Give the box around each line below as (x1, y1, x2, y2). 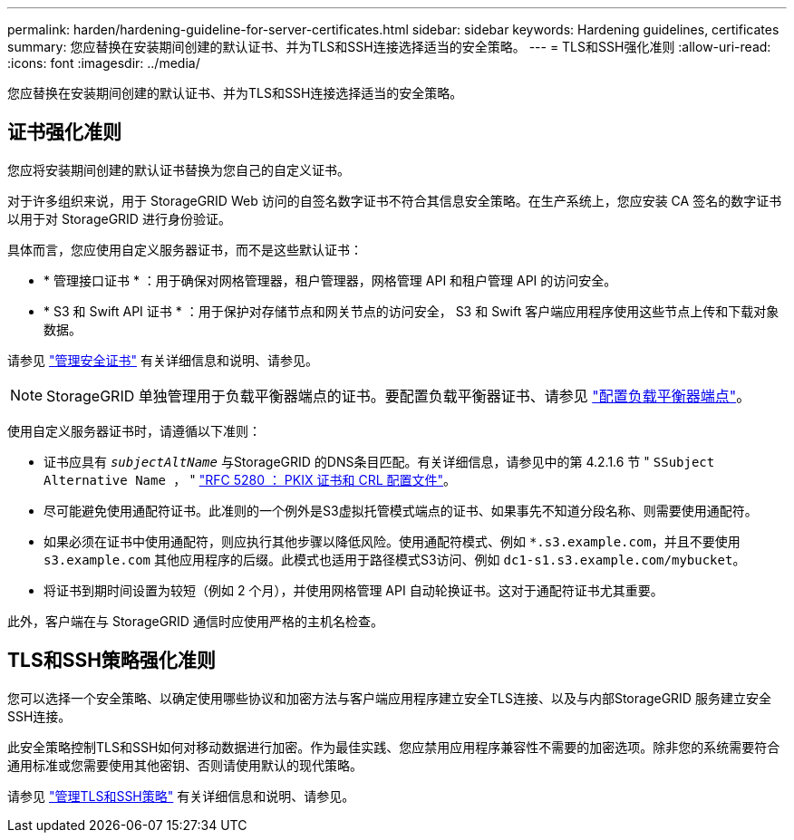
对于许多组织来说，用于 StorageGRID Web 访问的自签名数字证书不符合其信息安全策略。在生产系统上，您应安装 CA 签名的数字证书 (7, 192, 782, 208)
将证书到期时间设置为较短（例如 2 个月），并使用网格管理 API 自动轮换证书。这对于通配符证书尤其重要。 (44, 582, 663, 598)
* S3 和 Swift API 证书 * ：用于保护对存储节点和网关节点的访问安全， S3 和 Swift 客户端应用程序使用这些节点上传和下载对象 (44, 303, 779, 319)
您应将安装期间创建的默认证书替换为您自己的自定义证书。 (7, 161, 350, 178)
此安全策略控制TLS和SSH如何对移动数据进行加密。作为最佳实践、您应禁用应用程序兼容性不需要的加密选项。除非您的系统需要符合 (7, 739, 780, 755)
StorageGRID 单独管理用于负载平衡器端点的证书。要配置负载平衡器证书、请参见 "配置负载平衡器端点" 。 (46, 386, 751, 405)
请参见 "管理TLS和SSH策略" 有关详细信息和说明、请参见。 (7, 787, 355, 804)
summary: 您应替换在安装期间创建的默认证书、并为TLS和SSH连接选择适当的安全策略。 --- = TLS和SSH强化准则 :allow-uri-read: (7, 39, 771, 54)
